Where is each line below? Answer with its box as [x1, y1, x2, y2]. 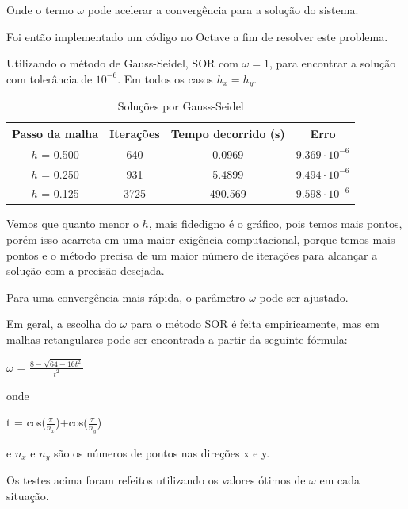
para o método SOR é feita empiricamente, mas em [130, 315, 379, 332]
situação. [6, 487, 49, 503]
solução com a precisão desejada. [6, 262, 165, 279]
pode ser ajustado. [259, 288, 349, 305]
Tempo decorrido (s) [170, 125, 285, 141]
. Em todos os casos [117, 70, 213, 87]
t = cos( [6, 414, 46, 430]
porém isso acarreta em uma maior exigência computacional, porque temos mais [6, 231, 395, 248]
